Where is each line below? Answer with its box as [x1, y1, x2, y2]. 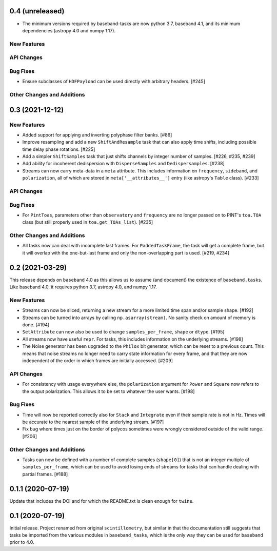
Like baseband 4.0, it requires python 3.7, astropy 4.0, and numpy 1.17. [9, 284, 157, 290]
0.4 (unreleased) [9, 7, 65, 15]
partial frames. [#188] [22, 471, 68, 477]
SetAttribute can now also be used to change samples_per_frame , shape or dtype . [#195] [22, 329, 225, 335]
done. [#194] [22, 322, 50, 328]
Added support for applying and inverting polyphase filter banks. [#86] [22, 131, 172, 138]
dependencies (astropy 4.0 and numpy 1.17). [22, 27, 115, 33]
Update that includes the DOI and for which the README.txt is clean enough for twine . [9, 498, 194, 504]
